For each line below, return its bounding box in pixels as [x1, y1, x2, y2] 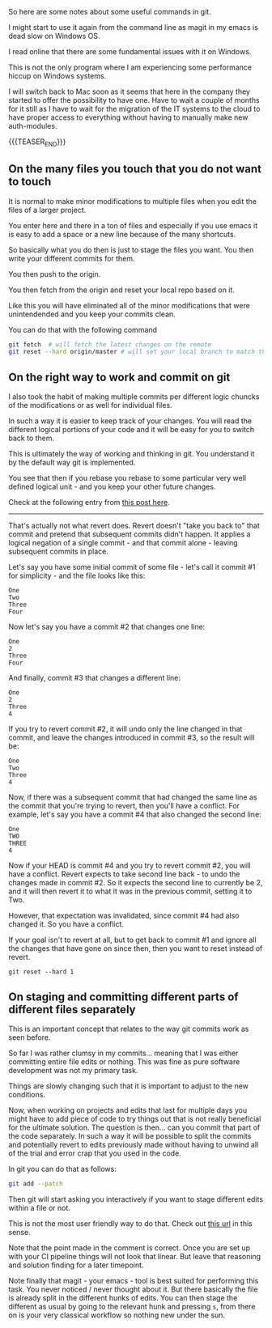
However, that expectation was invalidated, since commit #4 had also [8, 910, 240, 921]
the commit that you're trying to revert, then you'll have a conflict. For [8, 801, 240, 811]
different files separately [8, 1003, 136, 1016]
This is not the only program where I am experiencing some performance [8, 62, 253, 72]
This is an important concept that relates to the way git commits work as [8, 1024, 249, 1033]
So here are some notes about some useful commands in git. [8, 7, 212, 16]
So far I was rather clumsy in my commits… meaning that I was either [8, 1048, 239, 1058]
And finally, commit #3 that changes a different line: [8, 673, 181, 683]
